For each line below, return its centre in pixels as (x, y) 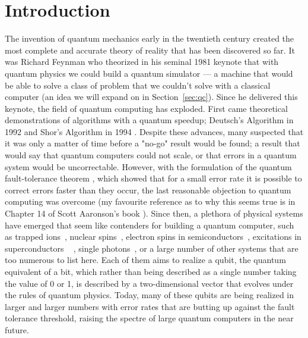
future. (17, 329)
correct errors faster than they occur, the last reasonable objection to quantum (148, 190)
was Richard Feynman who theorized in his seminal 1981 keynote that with (142, 62)
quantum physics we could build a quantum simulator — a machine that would (149, 73)
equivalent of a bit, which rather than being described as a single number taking (151, 271)
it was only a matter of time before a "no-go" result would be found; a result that (153, 143)
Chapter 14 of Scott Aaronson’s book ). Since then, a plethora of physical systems (154, 213)
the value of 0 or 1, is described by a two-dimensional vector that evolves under (149, 283)
